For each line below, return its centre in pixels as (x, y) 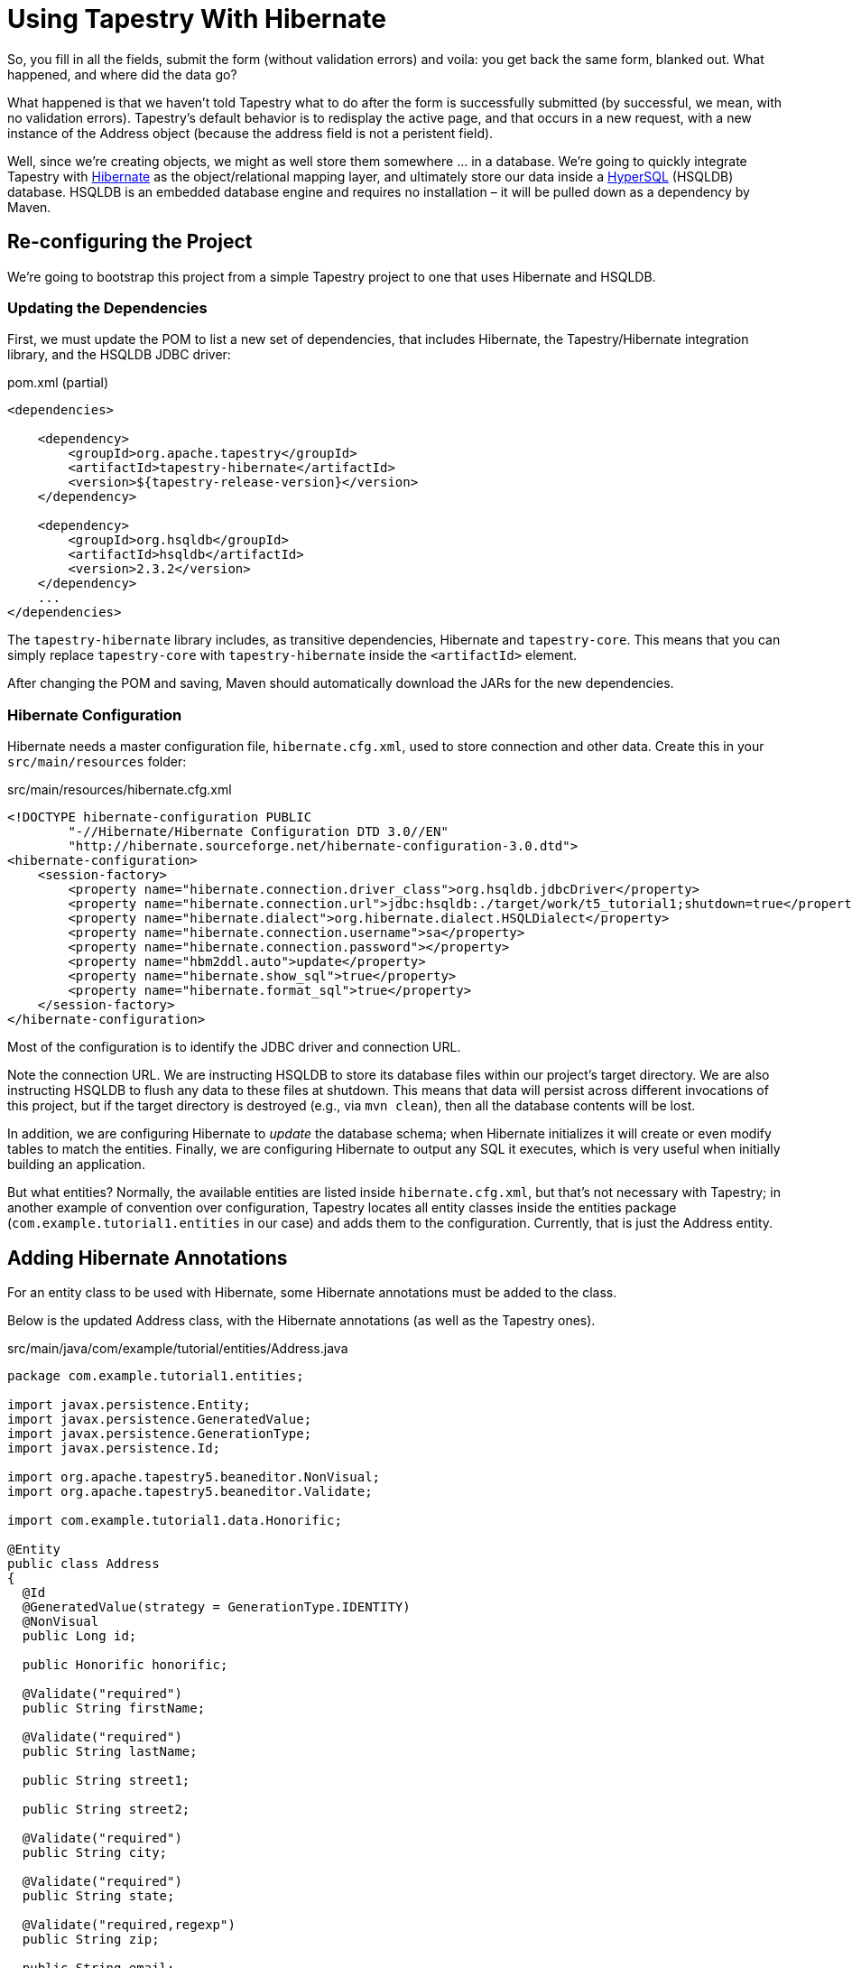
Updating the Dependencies (107, 307)
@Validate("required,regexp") (129, 1924)
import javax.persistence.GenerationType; (160, 1433)
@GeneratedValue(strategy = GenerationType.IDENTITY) (216, 1606)
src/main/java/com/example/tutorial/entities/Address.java (178, 1348)
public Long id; (79, 1635)
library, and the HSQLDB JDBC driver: (119, 355)
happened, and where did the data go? (122, 74)
